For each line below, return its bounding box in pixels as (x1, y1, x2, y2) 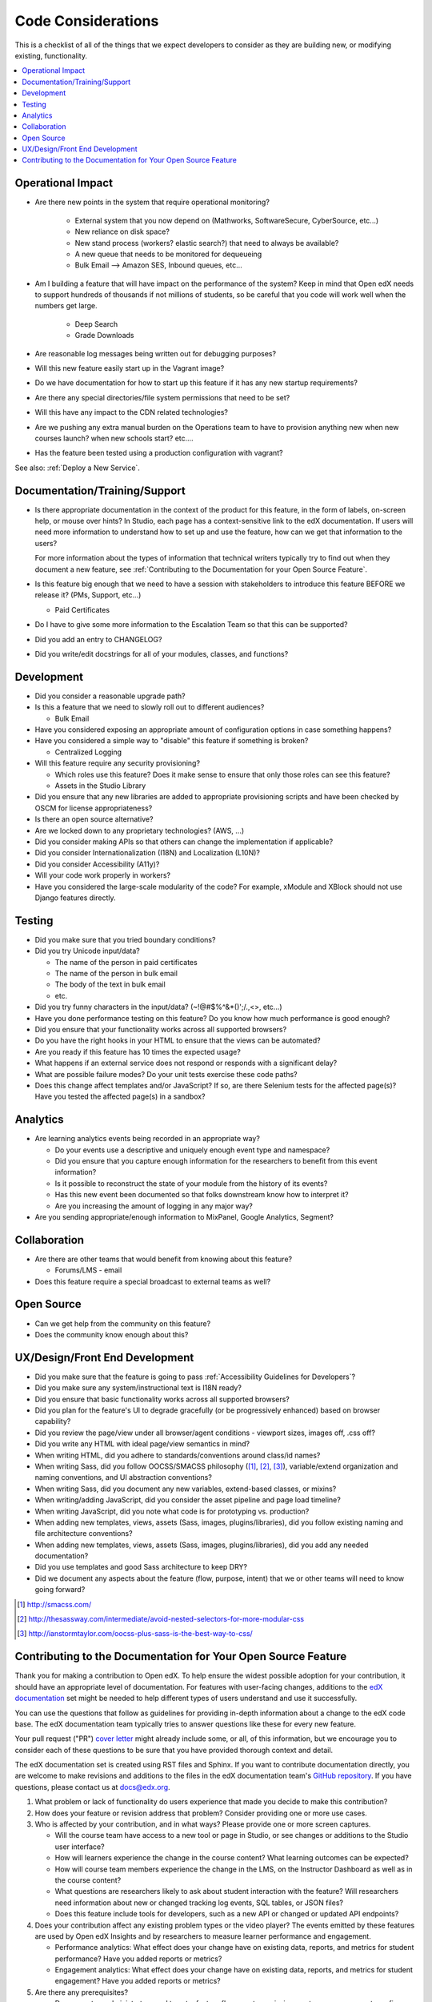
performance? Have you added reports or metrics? (54, 1954, 222, 1964)
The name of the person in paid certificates (54, 957, 198, 967)
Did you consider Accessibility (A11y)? (34, 859, 160, 869)
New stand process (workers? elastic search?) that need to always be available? (74, 238, 339, 247)
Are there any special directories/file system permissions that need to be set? (34, 392, 290, 402)
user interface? (54, 1842, 105, 1851)
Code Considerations (14, 12, 159, 30)
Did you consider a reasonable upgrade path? (34, 691, 186, 701)
